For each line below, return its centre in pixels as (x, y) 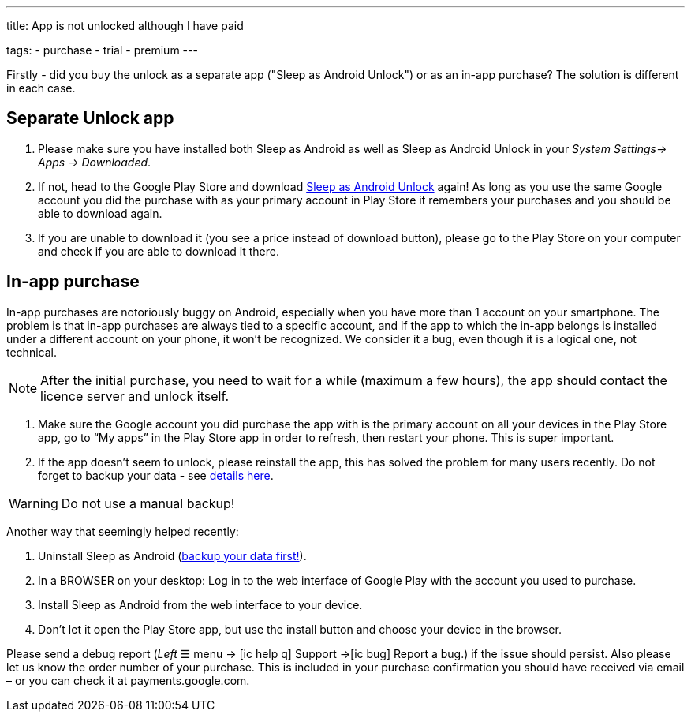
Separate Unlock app (90, 118)
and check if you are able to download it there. (159, 251)
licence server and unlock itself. (135, 396)
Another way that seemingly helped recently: (123, 531)
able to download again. (100, 213)
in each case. (41, 88)
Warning (34, 503)
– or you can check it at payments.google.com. (128, 680)
